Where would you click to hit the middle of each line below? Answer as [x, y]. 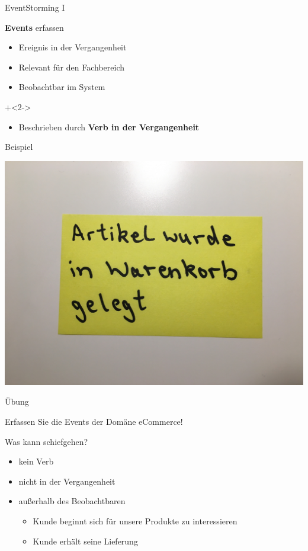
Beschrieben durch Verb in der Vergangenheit [109, 126]
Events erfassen [34, 27]
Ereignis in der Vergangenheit [73, 47]
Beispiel [19, 147]
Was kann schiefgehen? [46, 441]
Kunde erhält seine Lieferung [85, 541]
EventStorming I [35, 7]
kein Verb [36, 461]
